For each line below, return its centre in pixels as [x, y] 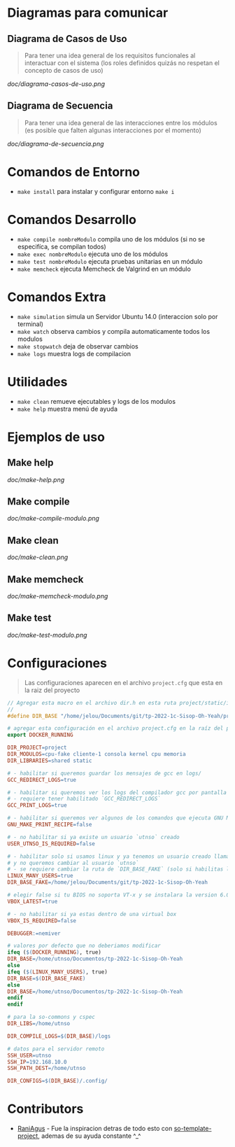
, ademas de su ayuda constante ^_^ [89, 1136]
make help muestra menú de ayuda [67, 409]
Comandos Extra [57, 297]
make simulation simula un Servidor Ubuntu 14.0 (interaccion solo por [117, 316]
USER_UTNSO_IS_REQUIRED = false [51, 844]
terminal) [30, 324]
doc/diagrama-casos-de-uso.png [56, 84]
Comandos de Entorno [74, 172]
